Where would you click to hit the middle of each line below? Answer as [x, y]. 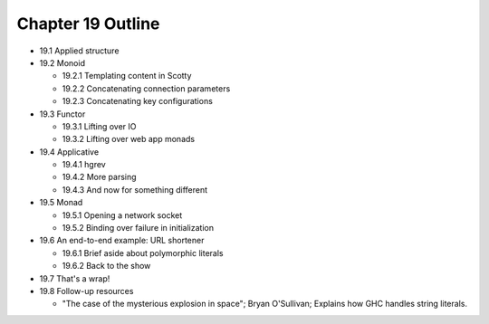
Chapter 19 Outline [88, 24]
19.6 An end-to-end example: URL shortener [122, 241]
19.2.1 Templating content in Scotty [127, 76]
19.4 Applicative [69, 152]
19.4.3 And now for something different [135, 189]
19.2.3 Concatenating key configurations [137, 101]
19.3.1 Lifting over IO [99, 126]
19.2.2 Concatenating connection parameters [146, 88]
